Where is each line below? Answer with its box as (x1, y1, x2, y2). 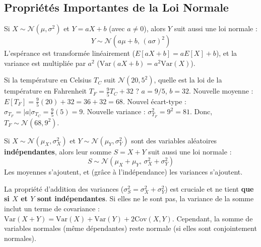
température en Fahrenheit (4, 86, 87, 96)
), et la (216, 48, 237, 58)
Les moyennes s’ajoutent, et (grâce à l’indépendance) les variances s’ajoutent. (4, 167, 243, 177)
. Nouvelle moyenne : (188, 86, 253, 96)
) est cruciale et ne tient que (165, 183, 254, 194)
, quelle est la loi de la (154, 74, 222, 85)
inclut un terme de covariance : (4, 203, 100, 213)
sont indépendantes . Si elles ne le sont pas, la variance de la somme (37, 193, 254, 204)
